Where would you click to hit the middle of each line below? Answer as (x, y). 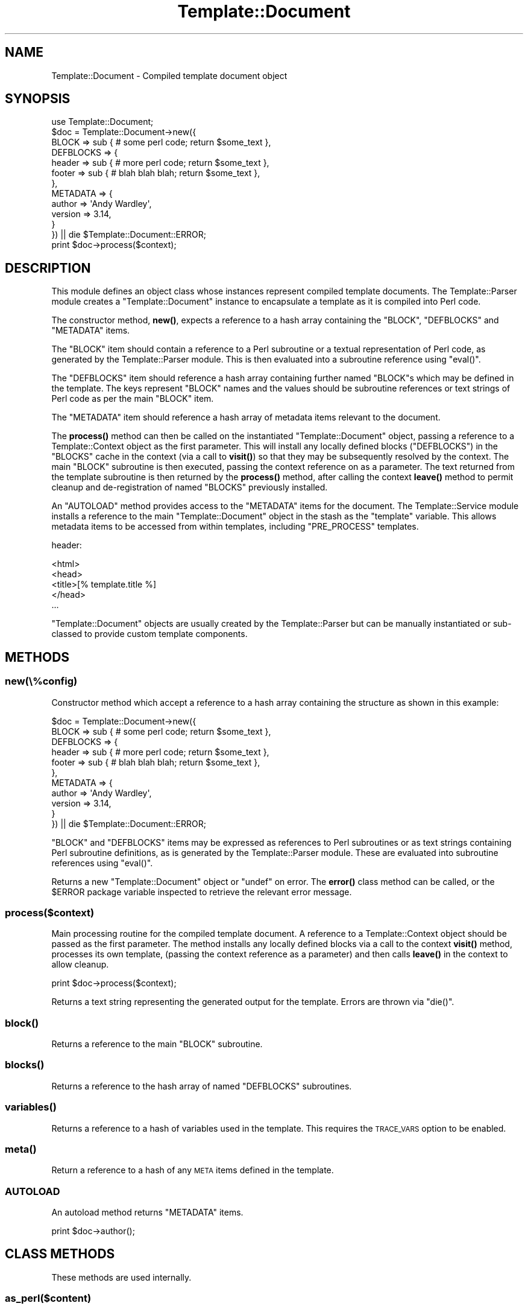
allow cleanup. (80, 965)
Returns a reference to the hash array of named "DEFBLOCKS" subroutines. (202, 1086)
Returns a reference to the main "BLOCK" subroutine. (157, 1044)
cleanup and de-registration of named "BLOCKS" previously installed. (190, 487)
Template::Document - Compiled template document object (169, 75)
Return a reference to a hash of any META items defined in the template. (193, 1170)
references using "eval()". (102, 863)
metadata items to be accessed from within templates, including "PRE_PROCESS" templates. (235, 527)
